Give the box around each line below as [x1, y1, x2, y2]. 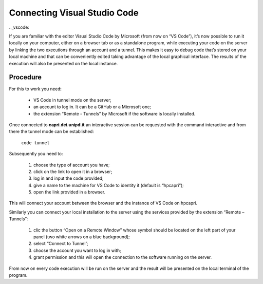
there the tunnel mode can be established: [9, 129, 94, 134]
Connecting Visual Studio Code [9, 7, 139, 18]
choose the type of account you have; [33, 162, 110, 168]
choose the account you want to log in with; [33, 247, 121, 253]
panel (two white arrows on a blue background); [33, 234, 130, 240]
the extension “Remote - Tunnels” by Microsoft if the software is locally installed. [33, 111, 196, 116]
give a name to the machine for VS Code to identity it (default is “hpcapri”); [33, 182, 184, 188]
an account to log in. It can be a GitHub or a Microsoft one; [33, 104, 151, 110]
